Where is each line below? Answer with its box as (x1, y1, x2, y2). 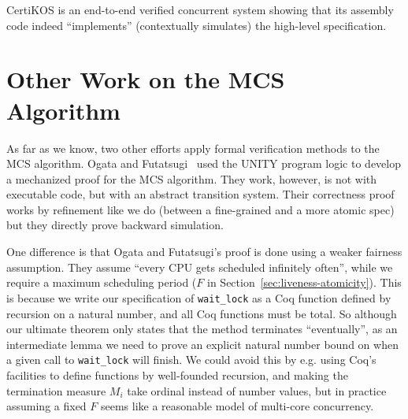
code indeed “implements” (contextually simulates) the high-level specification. (6, 17, 387, 33)
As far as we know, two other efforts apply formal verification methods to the (6, 139, 380, 156)
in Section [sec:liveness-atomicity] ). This (207, 274, 402, 291)
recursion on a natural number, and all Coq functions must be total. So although (6, 305, 397, 321)
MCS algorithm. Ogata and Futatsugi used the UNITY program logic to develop (6, 155, 401, 172)
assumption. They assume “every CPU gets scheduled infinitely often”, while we (6, 258, 393, 275)
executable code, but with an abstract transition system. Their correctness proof (6, 186, 395, 202)
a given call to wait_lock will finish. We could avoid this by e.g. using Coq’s (6, 351, 376, 368)
